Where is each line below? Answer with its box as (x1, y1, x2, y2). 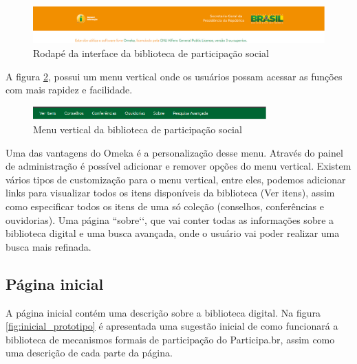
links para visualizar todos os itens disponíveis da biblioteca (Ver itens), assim (6, 185, 335, 200)
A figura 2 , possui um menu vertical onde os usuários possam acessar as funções (6, 69, 343, 83)
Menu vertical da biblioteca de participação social (33, 122, 242, 136)
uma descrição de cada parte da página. (6, 345, 173, 360)
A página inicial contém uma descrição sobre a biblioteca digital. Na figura (6, 305, 321, 319)
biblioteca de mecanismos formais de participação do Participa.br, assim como (6, 332, 335, 346)
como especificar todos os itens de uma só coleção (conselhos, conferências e (6, 198, 324, 213)
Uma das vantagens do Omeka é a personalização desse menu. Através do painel (6, 145, 343, 159)
